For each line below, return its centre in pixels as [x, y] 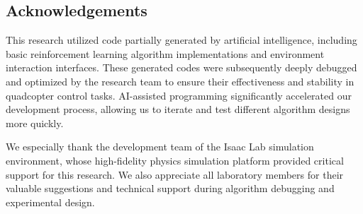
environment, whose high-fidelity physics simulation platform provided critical [175, 160]
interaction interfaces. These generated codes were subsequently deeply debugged [181, 67]
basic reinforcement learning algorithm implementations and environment [165, 53]
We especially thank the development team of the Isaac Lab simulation [160, 147]
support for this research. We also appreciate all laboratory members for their [175, 174]
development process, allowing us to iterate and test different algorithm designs [178, 109]
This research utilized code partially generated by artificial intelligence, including [181, 40]
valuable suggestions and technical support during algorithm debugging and [170, 188]
